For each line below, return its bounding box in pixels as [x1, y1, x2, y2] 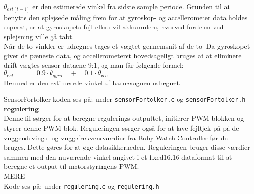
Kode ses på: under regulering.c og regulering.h [4, 180, 159, 191]
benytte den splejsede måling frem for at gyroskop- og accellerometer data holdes [4, 12, 248, 22]
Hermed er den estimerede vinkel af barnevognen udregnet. [4, 77, 181, 87]
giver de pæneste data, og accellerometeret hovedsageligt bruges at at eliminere [4, 50, 242, 60]
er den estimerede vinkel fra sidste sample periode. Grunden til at [32, 1, 230, 11]
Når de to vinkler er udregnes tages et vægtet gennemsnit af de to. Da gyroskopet [4, 41, 250, 51]
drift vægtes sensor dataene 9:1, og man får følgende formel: [4, 60, 184, 70]
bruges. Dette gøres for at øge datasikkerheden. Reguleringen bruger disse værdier [4, 142, 250, 152]
